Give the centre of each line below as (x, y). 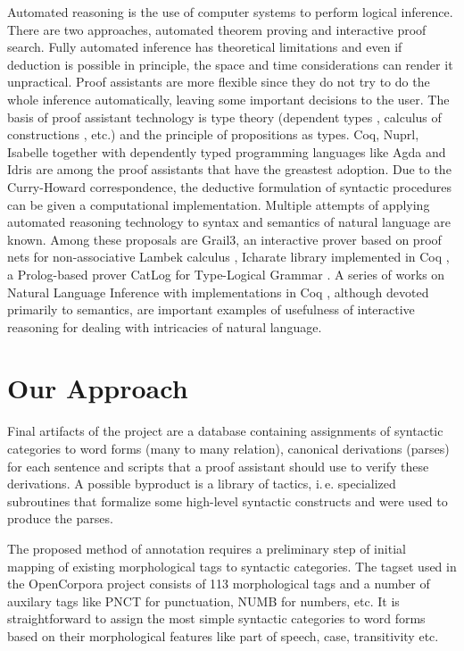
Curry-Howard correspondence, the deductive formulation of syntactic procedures (229, 186)
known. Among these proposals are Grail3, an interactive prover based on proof (224, 239)
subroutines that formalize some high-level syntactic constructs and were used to (228, 501)
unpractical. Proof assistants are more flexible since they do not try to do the (219, 82)
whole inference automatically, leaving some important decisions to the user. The (228, 99)
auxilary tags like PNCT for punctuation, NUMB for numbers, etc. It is (203, 601)
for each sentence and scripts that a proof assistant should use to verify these (218, 466)
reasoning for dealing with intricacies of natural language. (165, 326)
